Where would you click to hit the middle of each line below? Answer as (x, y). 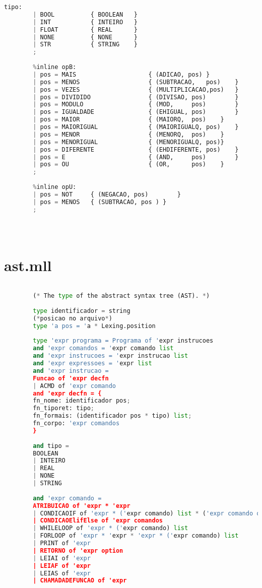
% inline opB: (55, 67)
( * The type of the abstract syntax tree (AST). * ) (121, 296)
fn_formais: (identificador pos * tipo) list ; (112, 416)
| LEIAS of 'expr (62, 573)
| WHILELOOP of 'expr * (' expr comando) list (111, 528)
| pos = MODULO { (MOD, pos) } (136, 105)
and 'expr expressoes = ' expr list (92, 363)
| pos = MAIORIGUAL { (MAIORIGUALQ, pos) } (136, 127)
